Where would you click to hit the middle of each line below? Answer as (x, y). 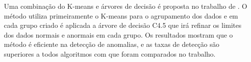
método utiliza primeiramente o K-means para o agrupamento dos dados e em (121, 15)
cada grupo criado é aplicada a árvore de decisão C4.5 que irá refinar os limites (123, 25)
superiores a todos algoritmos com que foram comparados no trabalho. (110, 53)
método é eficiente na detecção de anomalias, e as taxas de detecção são (112, 44)
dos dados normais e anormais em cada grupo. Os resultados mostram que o (118, 34)
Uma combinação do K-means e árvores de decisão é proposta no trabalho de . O (126, 6)
